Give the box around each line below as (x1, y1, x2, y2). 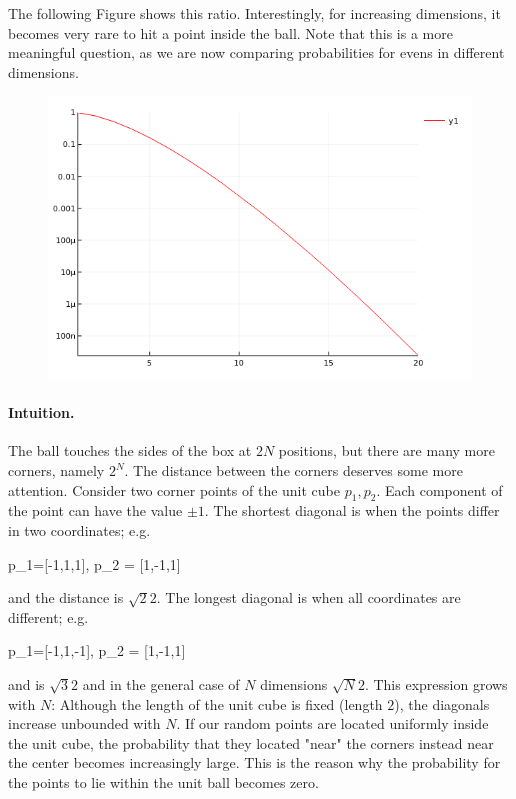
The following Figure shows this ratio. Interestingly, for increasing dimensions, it (8, 3, 501, 23)
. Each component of (376, 479, 503, 500)
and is (8, 673, 45, 694)
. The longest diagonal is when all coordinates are (156, 587, 461, 608)
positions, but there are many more (278, 440, 495, 461)
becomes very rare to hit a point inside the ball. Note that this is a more (8, 22, 453, 43)
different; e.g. (8, 606, 89, 627)
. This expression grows (364, 673, 508, 694)
